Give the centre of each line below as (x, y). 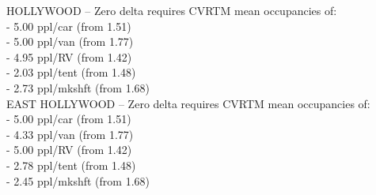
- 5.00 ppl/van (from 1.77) (70, 41)
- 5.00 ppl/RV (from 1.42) (69, 150)
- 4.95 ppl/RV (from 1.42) (69, 56)
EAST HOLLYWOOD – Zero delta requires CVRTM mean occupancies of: (188, 103)
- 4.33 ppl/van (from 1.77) (70, 134)
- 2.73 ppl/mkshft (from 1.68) (78, 87)
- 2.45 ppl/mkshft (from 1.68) (78, 180)
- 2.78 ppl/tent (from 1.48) (71, 165)
